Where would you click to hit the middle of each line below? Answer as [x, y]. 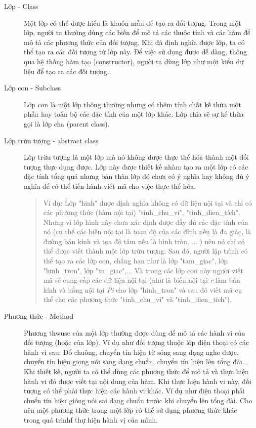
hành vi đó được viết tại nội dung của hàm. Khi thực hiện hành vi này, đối [138, 381]
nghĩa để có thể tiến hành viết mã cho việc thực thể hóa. [110, 186]
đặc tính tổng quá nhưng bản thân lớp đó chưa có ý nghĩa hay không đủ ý [137, 176]
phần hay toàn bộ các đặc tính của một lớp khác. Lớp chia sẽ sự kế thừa [134, 114]
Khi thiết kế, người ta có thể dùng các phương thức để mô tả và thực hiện [136, 371]
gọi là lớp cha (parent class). [67, 123]
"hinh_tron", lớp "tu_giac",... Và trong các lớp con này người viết [143, 270]
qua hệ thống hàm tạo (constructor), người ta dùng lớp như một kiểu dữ [134, 61]
